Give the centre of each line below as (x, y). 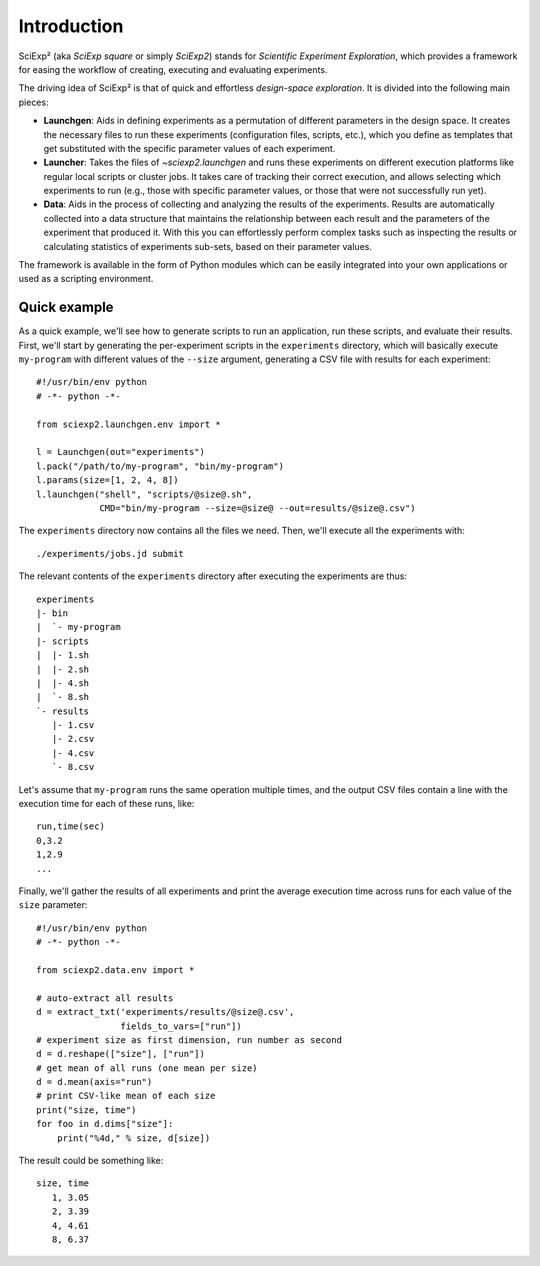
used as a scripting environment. (86, 279)
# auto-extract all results (105, 998)
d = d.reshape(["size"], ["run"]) (120, 1054)
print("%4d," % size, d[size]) (133, 1138)
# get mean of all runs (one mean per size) (147, 1068)
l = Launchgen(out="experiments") (120, 452)
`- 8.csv (73, 767)
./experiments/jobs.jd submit (110, 553)
